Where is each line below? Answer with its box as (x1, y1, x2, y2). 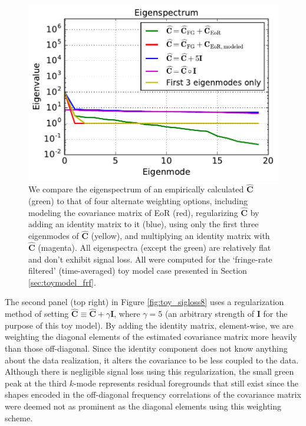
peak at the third (5, 376, 67, 389)
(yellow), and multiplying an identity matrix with (91, 230, 270, 242)
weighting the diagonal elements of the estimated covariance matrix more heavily (5, 330, 297, 343)
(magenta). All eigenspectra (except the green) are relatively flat (38, 241, 271, 254)
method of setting (5, 307, 69, 320)
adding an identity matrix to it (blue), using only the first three (28, 218, 259, 230)
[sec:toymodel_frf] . (28, 276, 96, 288)
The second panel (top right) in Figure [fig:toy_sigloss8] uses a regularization (5, 296, 284, 308)
